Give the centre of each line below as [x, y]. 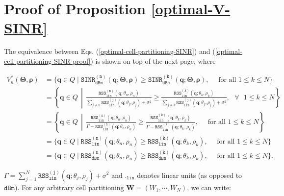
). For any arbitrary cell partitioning [69, 187]
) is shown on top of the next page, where [153, 61]
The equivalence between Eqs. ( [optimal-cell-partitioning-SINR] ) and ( [110, 51]
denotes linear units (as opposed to [190, 175]
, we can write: [209, 187]
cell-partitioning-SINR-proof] [47, 61]
